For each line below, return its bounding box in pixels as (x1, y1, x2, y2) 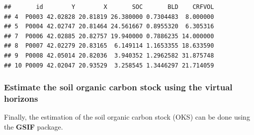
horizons (4, 92, 38, 104)
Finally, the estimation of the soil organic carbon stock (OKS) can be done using (4, 112, 250, 122)
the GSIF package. (4, 121, 63, 132)
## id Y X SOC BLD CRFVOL (4, 3, 214, 10)
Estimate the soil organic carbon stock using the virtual (4, 81, 233, 93)
